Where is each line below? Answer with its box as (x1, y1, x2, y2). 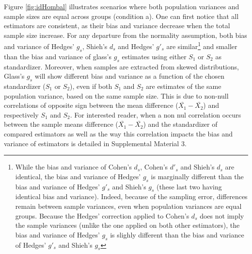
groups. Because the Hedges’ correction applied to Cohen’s (15, 210, 189, 220)
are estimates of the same (146, 81, 221, 91)
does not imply (200, 210, 244, 220)
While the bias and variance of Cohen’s (15, 162, 132, 172)
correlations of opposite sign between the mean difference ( (4, 100, 178, 110)
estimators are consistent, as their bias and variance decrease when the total (4, 20, 230, 31)
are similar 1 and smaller (166, 40, 237, 51)
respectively (4, 109, 39, 119)
